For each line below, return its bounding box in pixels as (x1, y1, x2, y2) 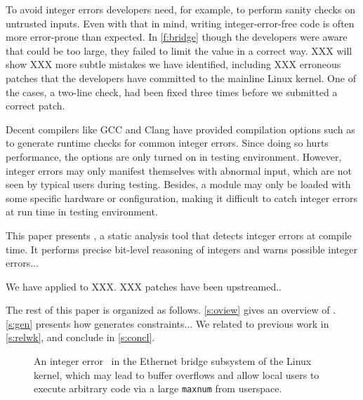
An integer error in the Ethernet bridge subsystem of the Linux (34, 354, 312, 368)
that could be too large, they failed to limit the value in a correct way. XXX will (6, 43, 352, 58)
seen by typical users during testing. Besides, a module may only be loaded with (6, 177, 351, 192)
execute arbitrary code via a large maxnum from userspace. (34, 381, 282, 396)
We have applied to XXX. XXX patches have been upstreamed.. (6, 279, 282, 293)
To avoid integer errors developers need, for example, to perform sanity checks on (6, 2, 355, 16)
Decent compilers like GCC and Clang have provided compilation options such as (6, 121, 355, 136)
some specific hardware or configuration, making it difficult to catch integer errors (6, 190, 358, 205)
